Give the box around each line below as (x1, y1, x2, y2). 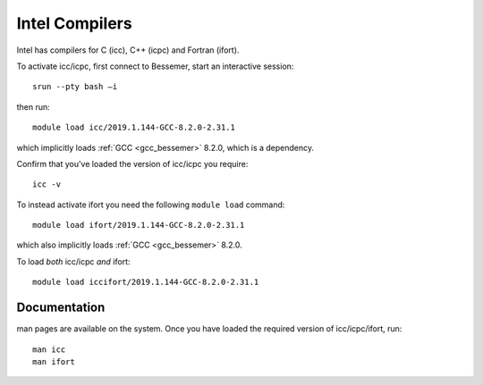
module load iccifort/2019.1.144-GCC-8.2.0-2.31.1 (32, 277, 259, 288)
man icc (32, 344, 66, 355)
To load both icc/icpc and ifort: (16, 255, 131, 267)
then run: (16, 101, 51, 112)
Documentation (16, 300, 106, 315)
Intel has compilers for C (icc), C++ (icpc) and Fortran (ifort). (16, 45, 240, 55)
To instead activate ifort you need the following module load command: (16, 199, 285, 210)
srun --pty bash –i (32, 81, 118, 92)
